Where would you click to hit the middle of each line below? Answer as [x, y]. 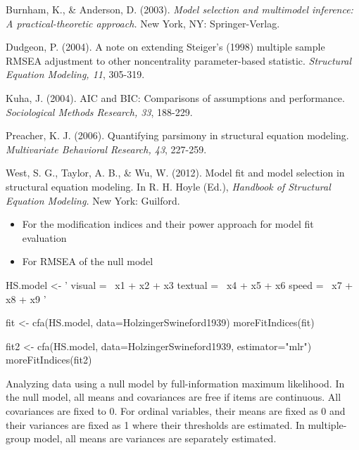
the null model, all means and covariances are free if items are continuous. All [174, 397]
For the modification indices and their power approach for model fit [168, 224]
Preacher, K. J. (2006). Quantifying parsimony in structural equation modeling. [177, 135]
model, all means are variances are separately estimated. [155, 438]
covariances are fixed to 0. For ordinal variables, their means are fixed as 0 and [176, 411]
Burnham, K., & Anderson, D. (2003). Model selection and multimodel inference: [179, 9]
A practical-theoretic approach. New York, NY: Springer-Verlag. [143, 23]
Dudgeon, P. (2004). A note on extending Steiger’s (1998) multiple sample [165, 47]
